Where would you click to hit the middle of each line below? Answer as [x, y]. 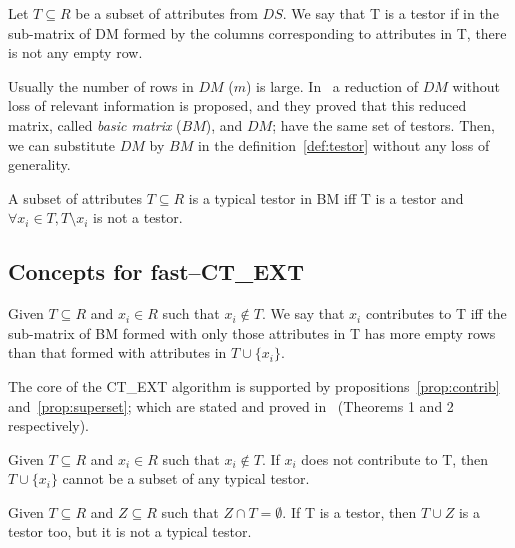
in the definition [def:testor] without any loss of [343, 144]
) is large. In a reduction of [332, 85]
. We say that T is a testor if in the [390, 13]
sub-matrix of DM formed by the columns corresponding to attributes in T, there [257, 32]
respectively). [49, 425]
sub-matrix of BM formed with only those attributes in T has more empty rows [252, 332]
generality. [39, 164]
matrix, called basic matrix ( [95, 124]
